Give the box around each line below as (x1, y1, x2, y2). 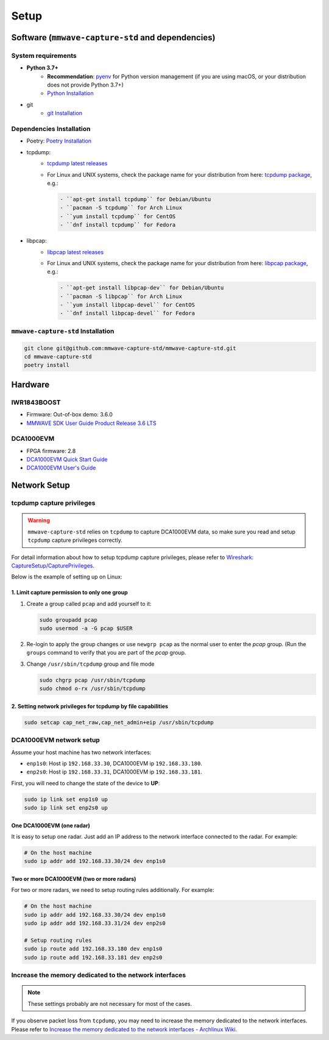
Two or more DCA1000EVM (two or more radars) (11, 875, 136, 883)
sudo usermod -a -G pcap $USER (39, 625, 133, 632)
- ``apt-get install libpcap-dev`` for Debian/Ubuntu (60, 284, 224, 291)
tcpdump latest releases (47, 160, 108, 167)
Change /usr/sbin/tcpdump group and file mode (26, 660, 155, 668)
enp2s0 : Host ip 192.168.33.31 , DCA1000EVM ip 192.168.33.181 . (26, 768, 202, 775)
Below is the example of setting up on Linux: (11, 573, 122, 580)
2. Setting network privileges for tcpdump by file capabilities (11, 702, 169, 710)
